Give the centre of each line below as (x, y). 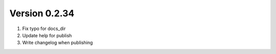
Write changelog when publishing (57, 43)
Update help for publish (47, 35)
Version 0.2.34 (42, 13)
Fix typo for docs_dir (44, 29)
